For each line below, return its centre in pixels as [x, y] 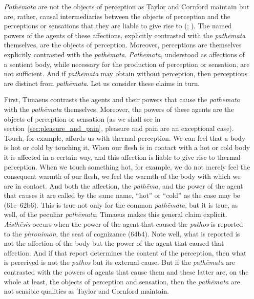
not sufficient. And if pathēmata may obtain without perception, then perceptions [126, 74]
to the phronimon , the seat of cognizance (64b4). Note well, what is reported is [122, 233]
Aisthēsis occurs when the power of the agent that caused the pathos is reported [124, 224]
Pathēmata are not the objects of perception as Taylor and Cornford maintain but [127, 6]
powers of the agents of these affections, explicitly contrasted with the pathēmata [125, 35]
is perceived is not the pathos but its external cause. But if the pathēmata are [119, 262]
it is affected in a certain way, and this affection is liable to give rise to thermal [122, 157]
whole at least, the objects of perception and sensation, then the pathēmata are [122, 281]
